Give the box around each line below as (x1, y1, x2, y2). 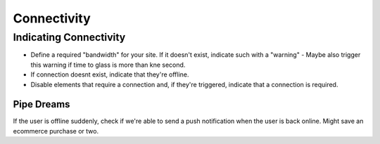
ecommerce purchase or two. (13, 126, 99, 135)
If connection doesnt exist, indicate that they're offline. (30, 70, 189, 79)
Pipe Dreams (13, 98, 70, 110)
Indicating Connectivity (13, 31, 126, 44)
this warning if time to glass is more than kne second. (30, 60, 186, 69)
